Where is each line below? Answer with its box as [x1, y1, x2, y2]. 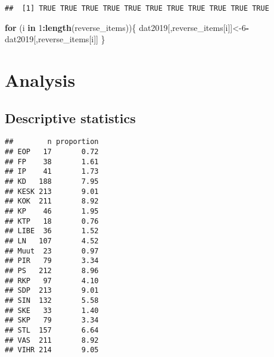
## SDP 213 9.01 [5, 286, 99, 295]
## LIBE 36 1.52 [5, 227, 99, 236]
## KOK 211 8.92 [5, 197, 99, 206]
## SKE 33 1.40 [5, 306, 99, 315]
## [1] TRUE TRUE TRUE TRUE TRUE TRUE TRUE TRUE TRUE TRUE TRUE [5, 4, 269, 12]
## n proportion [5, 137, 99, 146]
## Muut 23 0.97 [5, 246, 99, 255]
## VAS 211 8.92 [5, 336, 99, 345]
